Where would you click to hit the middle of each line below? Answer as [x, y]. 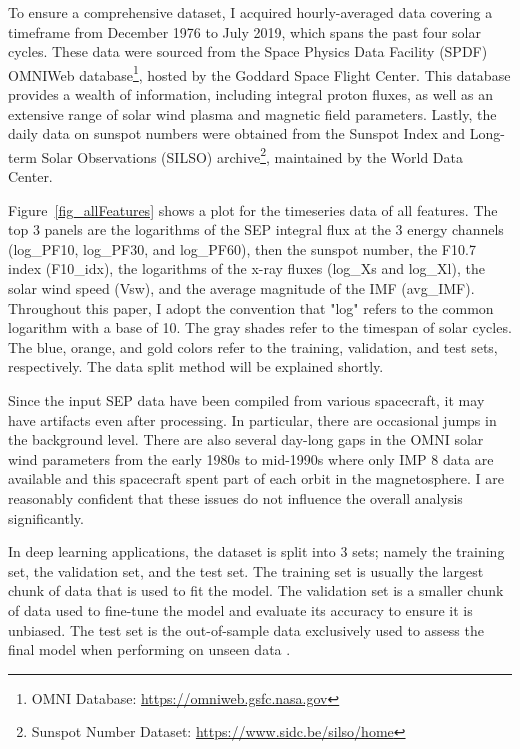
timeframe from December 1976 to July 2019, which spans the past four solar [244, 31]
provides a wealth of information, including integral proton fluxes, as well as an [251, 94]
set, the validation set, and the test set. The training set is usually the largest [246, 570]
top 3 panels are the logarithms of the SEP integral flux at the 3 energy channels [256, 229]
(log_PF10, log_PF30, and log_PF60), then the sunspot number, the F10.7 [242, 248]
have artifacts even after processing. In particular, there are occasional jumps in [252, 419]
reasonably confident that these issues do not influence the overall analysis [235, 497]
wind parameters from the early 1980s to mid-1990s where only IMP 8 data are [251, 458]
